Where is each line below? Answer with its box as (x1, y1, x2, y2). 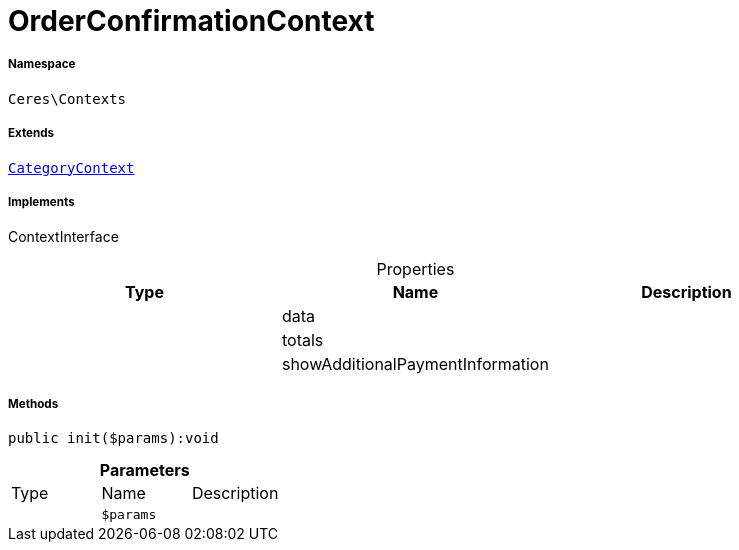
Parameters (99, 460, 190, 481)
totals (281, 330, 324, 351)
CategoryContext (8, 159, 135, 176)
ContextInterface (8, 228, 119, 246)
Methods (8, 396, 59, 411)
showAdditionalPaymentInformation (281, 354, 549, 375)
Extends (8, 126, 55, 141)
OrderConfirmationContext (8, 4, 375, 38)
